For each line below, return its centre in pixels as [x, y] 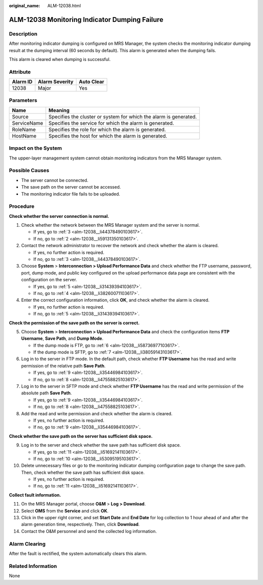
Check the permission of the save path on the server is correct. [74, 323]
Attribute [20, 72]
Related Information [33, 566]
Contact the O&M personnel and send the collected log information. [89, 531]
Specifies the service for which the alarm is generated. [111, 123]
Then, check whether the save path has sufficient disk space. [83, 472]
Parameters [23, 100]
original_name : [25, 6]
